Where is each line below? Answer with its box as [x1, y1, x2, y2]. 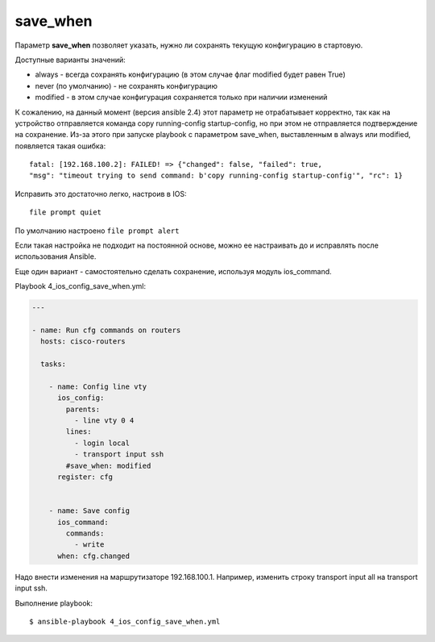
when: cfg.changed [57, 551, 130, 561]
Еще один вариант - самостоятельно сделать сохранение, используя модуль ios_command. [14, 266, 332, 276]
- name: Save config [48, 507, 130, 515]
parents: [65, 404, 101, 414]
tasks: [40, 360, 67, 369]
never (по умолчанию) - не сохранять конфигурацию [35, 81, 217, 90]
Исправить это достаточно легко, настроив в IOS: [14, 189, 187, 198]
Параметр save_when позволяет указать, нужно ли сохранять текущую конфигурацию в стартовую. [14, 40, 363, 50]
